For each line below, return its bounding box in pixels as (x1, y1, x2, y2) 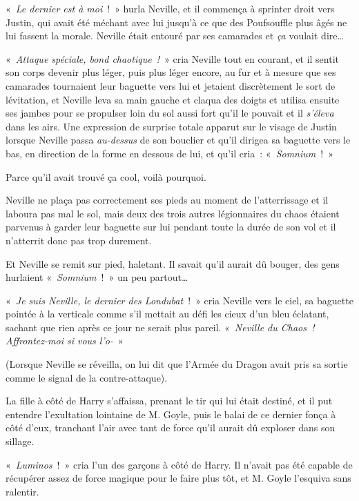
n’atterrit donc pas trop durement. (6, 233, 152, 247)
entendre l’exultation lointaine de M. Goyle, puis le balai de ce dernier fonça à (6, 406, 336, 421)
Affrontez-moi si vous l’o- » (6, 333, 124, 348)
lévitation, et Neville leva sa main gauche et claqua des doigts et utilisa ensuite (6, 92, 340, 106)
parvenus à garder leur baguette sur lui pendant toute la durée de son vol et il (6, 219, 336, 234)
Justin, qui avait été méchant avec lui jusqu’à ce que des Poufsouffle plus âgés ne (6, 14, 347, 29)
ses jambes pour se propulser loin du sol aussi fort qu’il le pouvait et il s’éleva (6, 106, 334, 120)
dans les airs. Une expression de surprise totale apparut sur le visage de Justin (6, 119, 337, 133)
